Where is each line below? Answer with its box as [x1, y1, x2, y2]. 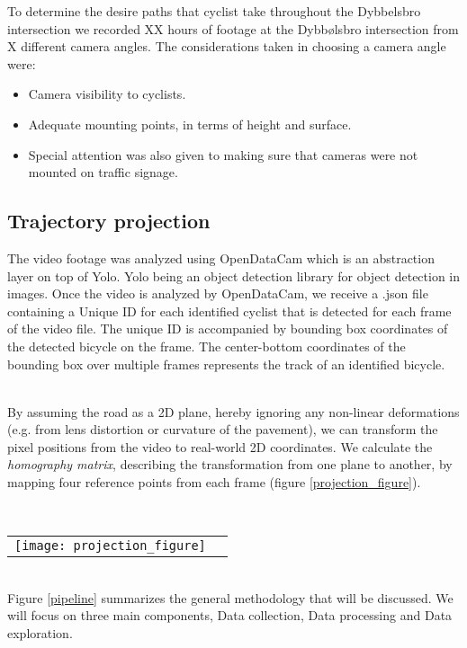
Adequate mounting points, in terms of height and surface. [28, 114, 352, 133]
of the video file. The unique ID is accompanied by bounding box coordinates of [7, 319, 448, 338]
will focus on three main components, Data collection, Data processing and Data [7, 606, 453, 625]
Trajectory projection [7, 207, 211, 235]
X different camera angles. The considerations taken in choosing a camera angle [7, 37, 446, 56]
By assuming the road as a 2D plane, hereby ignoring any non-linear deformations [7, 402, 460, 421]
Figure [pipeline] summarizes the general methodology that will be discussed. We [7, 588, 454, 607]
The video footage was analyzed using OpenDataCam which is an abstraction [7, 248, 435, 267]
